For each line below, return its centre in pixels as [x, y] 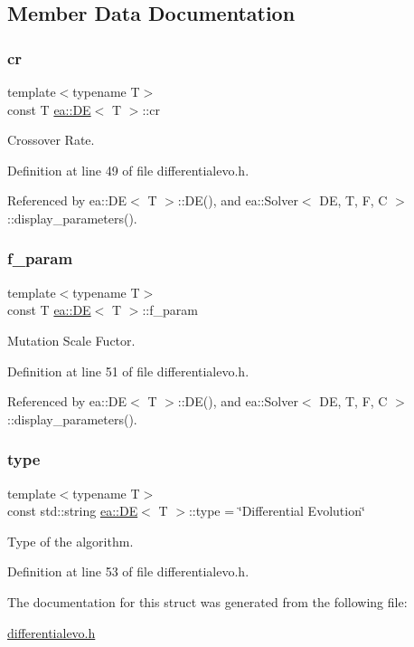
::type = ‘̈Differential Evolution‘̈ [277, 511]
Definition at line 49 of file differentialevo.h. [128, 170]
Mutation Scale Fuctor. [71, 340]
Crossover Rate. [51, 140]
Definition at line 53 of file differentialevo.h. [128, 571]
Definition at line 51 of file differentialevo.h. [128, 371]
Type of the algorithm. [71, 541]
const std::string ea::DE [73, 511]
